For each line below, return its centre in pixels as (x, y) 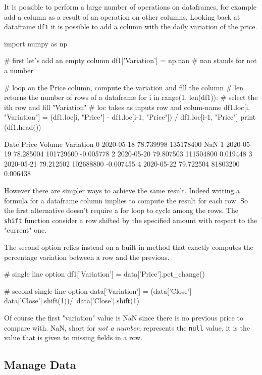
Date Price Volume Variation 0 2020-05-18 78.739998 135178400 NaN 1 (114, 144)
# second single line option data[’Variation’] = (76, 290)
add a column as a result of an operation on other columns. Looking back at (122, 16)
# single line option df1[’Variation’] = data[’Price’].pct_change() (104, 274)
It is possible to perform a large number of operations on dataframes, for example (130, 7)
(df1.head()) (23, 127)
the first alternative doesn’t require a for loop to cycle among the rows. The (121, 210)
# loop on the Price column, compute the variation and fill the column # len (124, 87)
